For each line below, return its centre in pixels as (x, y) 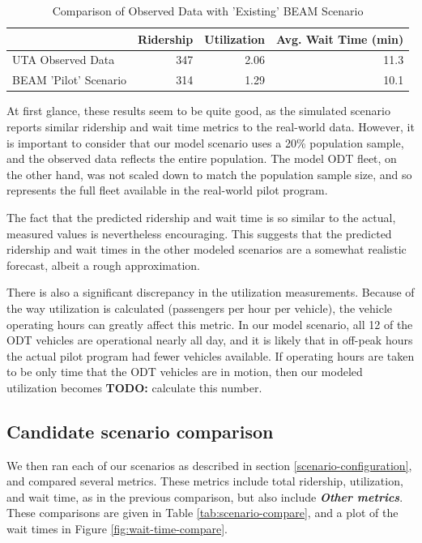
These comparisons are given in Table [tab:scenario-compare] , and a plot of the (202, 513)
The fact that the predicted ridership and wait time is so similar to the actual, (201, 217)
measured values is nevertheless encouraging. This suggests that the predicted (199, 233)
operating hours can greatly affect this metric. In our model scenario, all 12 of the (210, 324)
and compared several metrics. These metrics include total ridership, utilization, (205, 481)
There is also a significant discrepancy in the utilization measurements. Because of (211, 292)
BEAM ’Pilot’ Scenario (70, 80)
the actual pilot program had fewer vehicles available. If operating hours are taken (211, 355)
